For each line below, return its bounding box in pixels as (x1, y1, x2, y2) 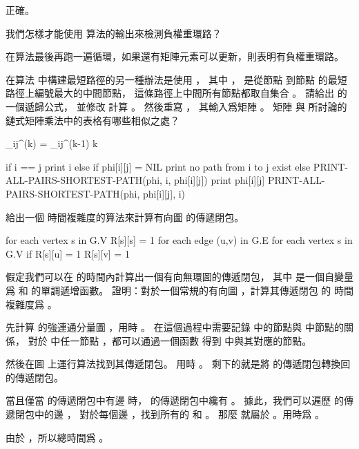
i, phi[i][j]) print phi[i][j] (165, 173, 265, 187)
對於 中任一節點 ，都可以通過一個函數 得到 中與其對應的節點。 (28, 333, 312, 347)
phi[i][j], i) (142, 186, 186, 200)
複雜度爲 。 (6, 296, 57, 311)
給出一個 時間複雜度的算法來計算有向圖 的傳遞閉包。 (6, 209, 244, 224)
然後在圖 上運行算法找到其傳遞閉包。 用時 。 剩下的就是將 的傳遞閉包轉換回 (6, 356, 351, 371)
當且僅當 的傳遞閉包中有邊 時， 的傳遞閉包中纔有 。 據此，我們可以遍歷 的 (6, 393, 344, 408)
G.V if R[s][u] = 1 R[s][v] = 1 (6, 246, 130, 260)
